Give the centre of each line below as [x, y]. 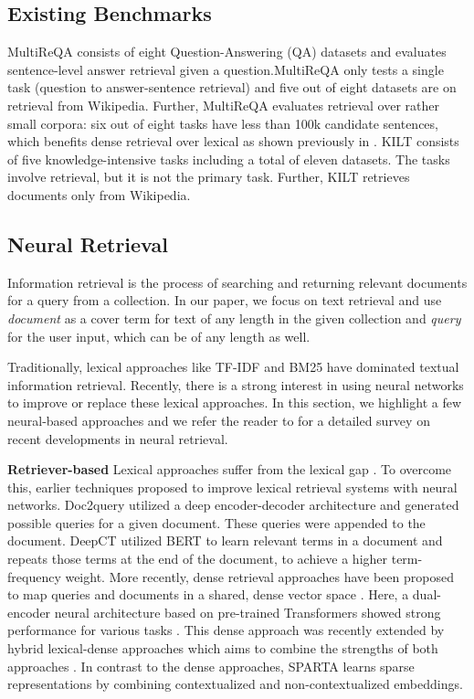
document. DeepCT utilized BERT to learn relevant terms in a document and [225, 540]
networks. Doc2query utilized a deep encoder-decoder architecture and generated [233, 505]
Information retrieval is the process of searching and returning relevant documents [237, 282]
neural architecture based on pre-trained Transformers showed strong [248, 612]
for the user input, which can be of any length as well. [159, 336]
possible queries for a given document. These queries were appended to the [216, 522]
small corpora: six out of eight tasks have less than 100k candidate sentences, [223, 123]
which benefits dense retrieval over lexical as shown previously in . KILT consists [233, 141]
